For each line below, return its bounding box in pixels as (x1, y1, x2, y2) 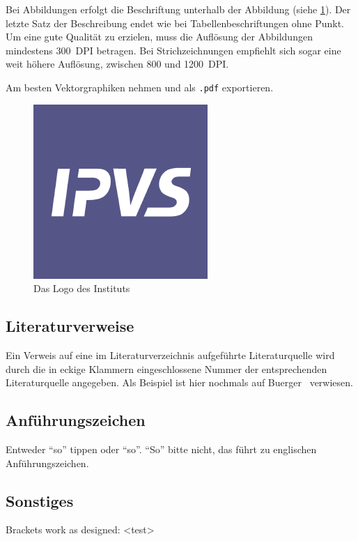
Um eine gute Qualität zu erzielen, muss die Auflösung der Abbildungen (6, 29, 313, 44)
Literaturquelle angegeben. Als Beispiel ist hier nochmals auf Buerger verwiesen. (6, 375, 353, 390)
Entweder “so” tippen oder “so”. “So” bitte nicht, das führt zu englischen (6, 442, 317, 456)
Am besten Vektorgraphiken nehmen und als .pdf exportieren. (6, 79, 274, 94)
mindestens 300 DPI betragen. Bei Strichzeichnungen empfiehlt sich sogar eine (6, 43, 341, 57)
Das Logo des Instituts (33, 281, 130, 296)
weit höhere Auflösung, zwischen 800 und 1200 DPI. (6, 56, 229, 71)
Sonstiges (6, 489, 74, 511)
